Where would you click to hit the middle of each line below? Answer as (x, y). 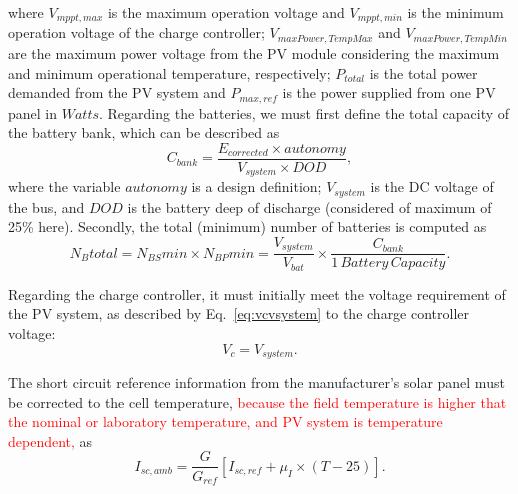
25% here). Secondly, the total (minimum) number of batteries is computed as (247, 226)
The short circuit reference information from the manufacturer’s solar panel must (256, 382)
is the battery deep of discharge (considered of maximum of (309, 206)
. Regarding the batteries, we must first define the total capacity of (304, 112)
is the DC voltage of (432, 186)
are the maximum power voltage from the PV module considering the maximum (254, 52)
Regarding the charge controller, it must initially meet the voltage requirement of (257, 293)
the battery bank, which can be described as (144, 132)
